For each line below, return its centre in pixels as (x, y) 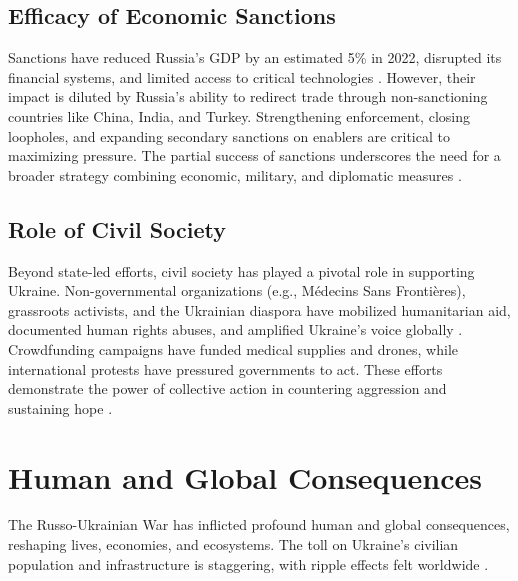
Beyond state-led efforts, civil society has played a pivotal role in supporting (241, 270)
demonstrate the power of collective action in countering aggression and (227, 388)
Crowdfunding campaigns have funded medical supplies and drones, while (233, 348)
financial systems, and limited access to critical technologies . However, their (242, 76)
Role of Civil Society (117, 228)
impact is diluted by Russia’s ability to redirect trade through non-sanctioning (248, 96)
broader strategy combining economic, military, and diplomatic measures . (235, 174)
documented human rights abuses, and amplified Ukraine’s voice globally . (235, 329)
